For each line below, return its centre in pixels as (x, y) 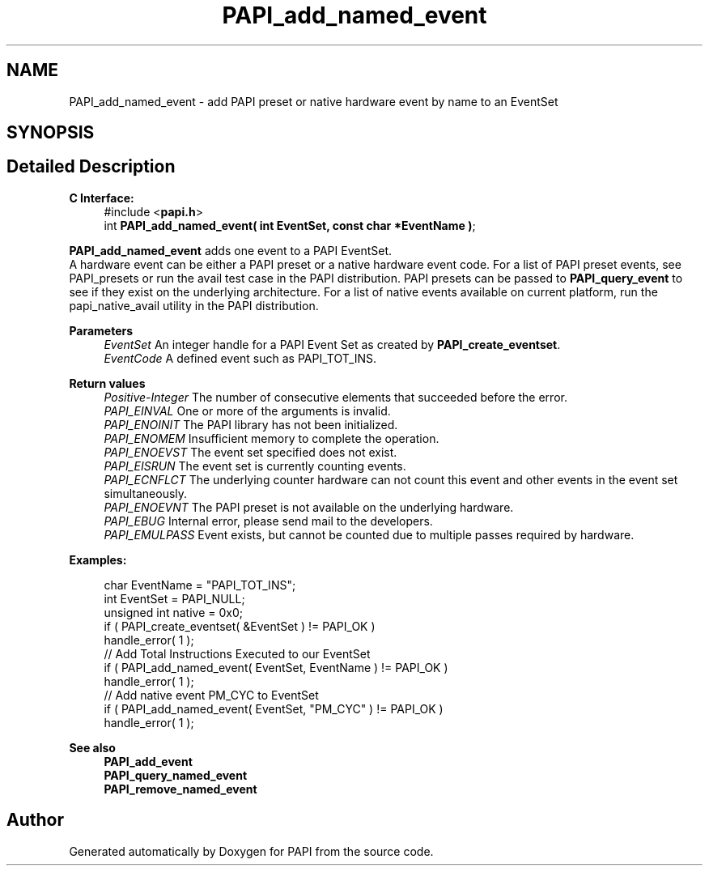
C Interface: (102, 198)
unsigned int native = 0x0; (173, 612)
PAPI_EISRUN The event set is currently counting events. (255, 466)
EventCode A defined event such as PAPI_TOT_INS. (240, 358)
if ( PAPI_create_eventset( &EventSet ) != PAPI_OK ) (240, 626)
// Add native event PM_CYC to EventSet (211, 695)
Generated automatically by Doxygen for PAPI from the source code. (251, 851)
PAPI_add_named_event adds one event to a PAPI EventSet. (231, 250)
